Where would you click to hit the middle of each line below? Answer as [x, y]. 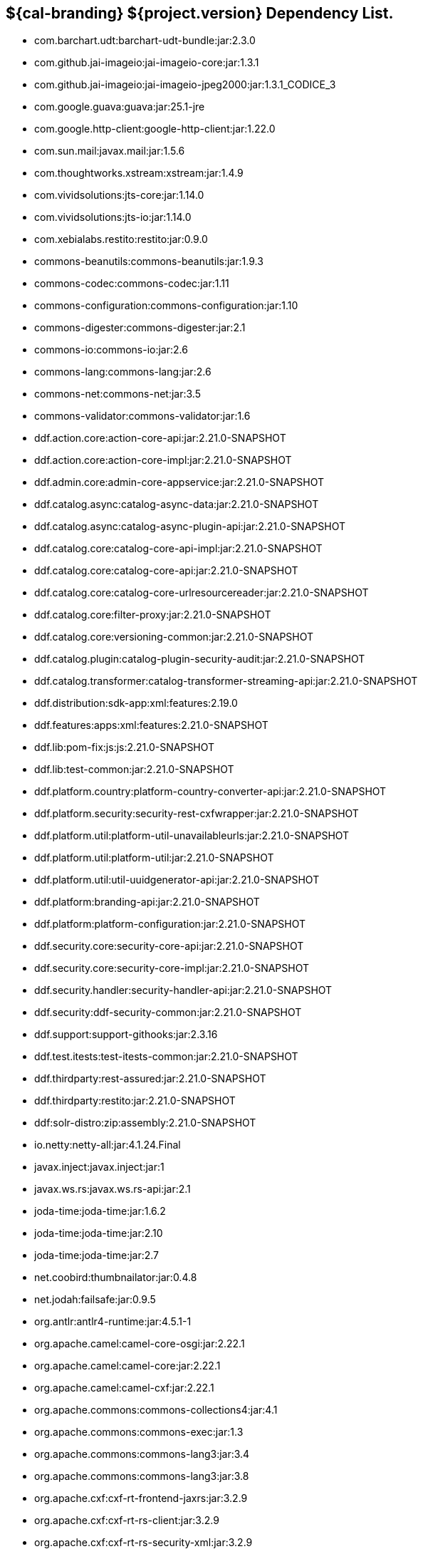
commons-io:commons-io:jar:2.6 [111, 350]
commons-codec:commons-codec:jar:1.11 [132, 284]
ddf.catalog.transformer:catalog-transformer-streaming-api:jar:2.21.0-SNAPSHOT [226, 681]
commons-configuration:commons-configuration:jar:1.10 [166, 306]
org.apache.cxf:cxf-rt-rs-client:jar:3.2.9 [127, 1521]
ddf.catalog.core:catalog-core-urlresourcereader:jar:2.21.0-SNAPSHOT [202, 593]
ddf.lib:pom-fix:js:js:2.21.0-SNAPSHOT [125, 747]
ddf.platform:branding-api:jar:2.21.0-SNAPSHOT [147, 902]
